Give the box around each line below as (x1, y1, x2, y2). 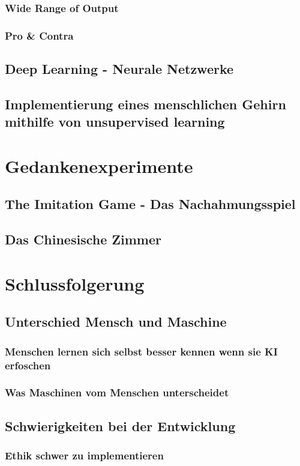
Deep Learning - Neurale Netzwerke (5, 59, 234, 78)
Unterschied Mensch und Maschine (5, 312, 227, 331)
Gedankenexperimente (5, 153, 193, 178)
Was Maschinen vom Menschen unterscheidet (5, 385, 229, 400)
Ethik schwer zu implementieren (5, 448, 164, 463)
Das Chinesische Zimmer (5, 230, 161, 249)
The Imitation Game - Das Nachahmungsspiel (5, 195, 296, 213)
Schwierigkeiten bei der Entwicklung (5, 416, 236, 435)
